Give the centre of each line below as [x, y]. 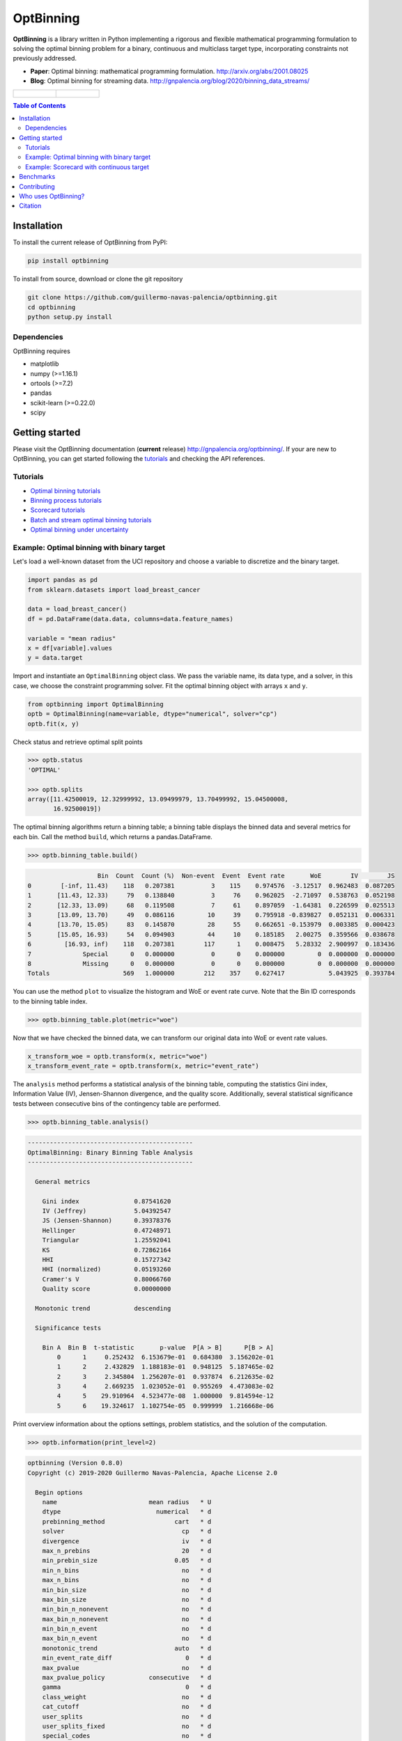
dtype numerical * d [127, 1512]
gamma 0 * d [127, 1687]
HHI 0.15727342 [107, 1260]
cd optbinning [52, 307]
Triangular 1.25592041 [107, 1240]
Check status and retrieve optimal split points [78, 742]
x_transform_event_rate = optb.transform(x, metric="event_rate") [143, 1066]
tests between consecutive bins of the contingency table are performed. [117, 1103]
